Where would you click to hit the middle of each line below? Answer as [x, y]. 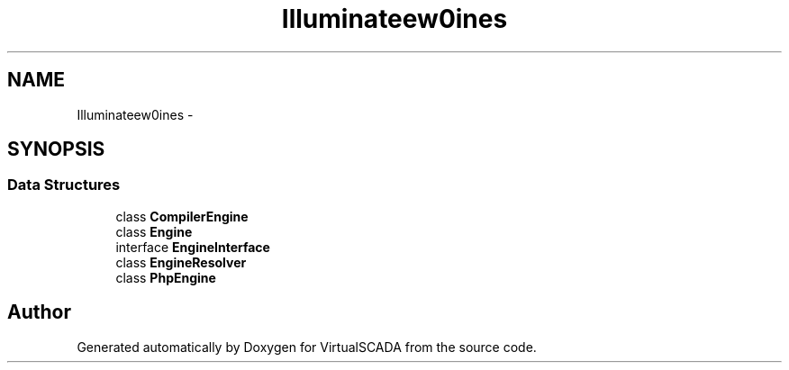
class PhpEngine [166, 277]
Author [39, 312]
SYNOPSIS [56, 149]
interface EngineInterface [193, 247]
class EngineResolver [181, 262]
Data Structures [64, 185]
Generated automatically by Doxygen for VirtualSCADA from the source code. [307, 347]
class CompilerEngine [182, 216]
